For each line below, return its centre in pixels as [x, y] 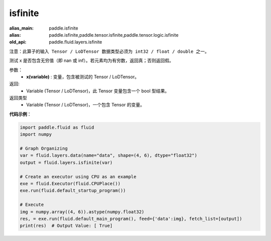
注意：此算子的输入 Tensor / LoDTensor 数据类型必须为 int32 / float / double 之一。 [109, 51]
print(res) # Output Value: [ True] [66, 226]
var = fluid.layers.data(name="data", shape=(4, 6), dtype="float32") [109, 155]
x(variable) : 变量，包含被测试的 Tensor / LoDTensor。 [83, 77]
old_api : [18, 42]
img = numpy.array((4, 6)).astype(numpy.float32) [82, 212]
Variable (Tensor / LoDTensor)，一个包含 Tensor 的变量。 [86, 105]
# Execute [32, 205]
